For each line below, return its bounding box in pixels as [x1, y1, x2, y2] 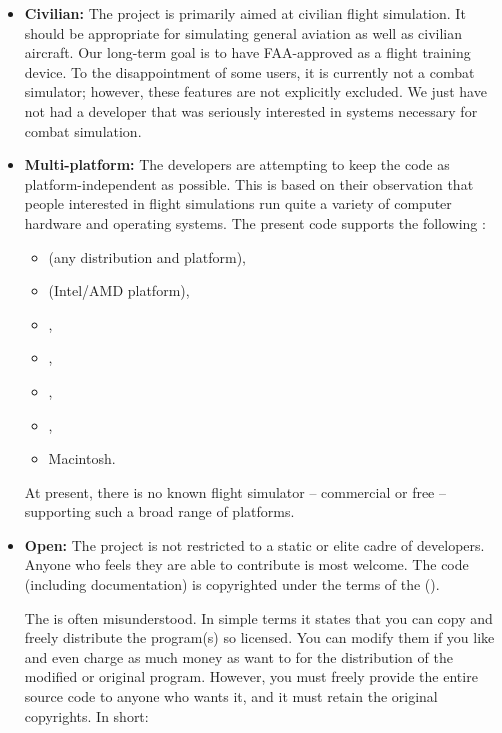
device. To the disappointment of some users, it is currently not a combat [24, 61, 475, 82]
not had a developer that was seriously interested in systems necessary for [24, 100, 478, 121]
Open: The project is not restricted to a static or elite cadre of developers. [24, 534, 485, 555]
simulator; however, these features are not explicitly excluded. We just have [24, 81, 487, 102]
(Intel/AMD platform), [48, 280, 190, 301]
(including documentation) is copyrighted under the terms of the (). [24, 574, 440, 595]
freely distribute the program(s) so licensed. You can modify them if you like [24, 627, 495, 648]
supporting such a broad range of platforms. [24, 501, 295, 522]
